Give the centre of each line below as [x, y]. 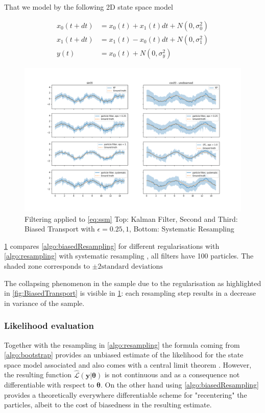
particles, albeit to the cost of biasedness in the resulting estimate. [108, 405]
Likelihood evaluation [49, 326]
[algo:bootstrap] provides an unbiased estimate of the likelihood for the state [124, 355]
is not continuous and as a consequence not [172, 375]
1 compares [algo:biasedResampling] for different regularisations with [112, 246]
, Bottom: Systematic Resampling [182, 229]
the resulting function [38, 375]
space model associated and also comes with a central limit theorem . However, [128, 364]
